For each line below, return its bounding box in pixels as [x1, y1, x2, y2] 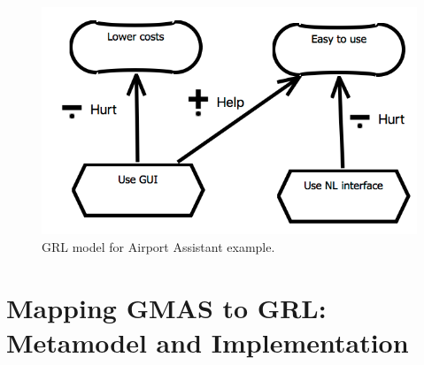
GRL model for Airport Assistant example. [42, 237, 275, 255]
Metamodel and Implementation [6, 323, 409, 360]
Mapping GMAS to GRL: [6, 289, 327, 325]
